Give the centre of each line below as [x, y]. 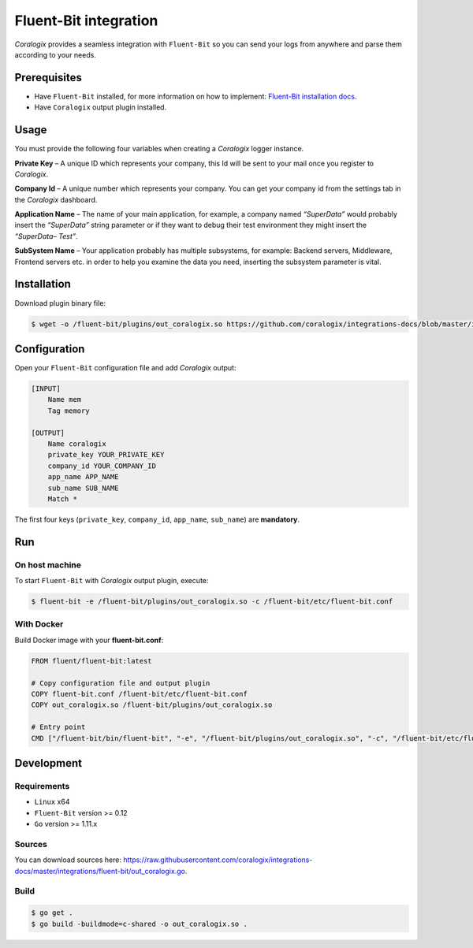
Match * [63, 499]
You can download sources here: [68, 860]
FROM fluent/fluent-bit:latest [92, 661]
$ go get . [52, 913]
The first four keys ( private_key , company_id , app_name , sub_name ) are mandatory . [157, 519]
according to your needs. [55, 54]
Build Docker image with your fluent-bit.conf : [89, 640]
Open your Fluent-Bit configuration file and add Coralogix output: [125, 368]
